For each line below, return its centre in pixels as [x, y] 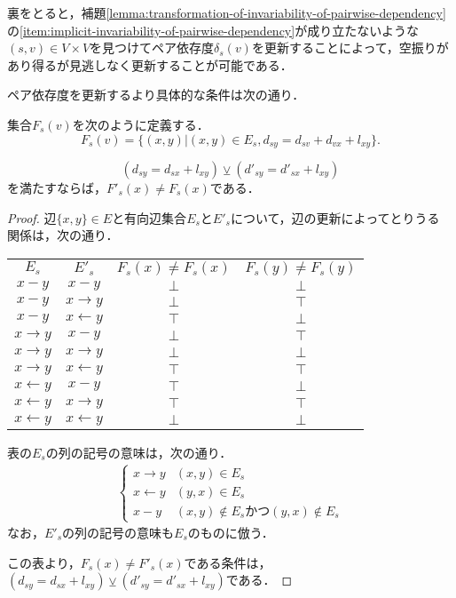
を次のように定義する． [141, 124]
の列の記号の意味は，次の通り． [139, 452]
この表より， [44, 562]
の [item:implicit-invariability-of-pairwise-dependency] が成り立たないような [213, 30]
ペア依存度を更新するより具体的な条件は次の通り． [156, 95]
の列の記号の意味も [118, 533]
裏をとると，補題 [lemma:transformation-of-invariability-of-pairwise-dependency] [227, 12]
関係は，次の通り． [63, 235]
